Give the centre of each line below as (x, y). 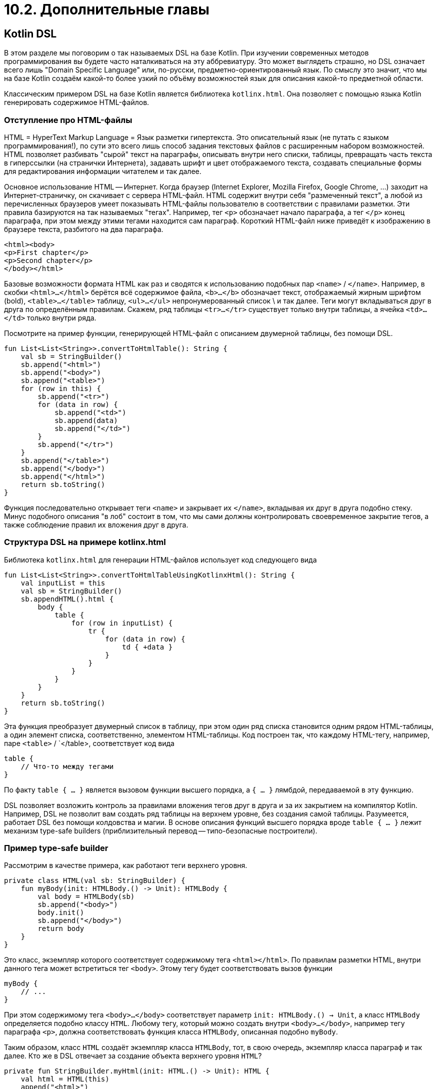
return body (61, 929)
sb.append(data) (86, 420)
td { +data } (147, 647)
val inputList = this (63, 583)
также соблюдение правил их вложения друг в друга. (96, 524)
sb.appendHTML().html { (67, 599)
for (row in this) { (61, 388)
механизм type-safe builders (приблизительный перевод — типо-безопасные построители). (161, 830)
